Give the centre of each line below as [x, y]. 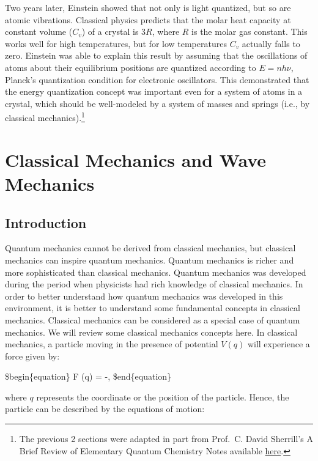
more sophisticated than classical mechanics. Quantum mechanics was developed [156, 272]
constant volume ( [39, 31]
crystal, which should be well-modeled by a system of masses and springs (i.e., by [157, 103]
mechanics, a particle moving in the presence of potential [112, 344]
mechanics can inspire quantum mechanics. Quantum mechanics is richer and [150, 260]
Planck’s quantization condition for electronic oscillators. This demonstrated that [157, 79]
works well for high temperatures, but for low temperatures [116, 43]
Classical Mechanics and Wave [136, 159]
